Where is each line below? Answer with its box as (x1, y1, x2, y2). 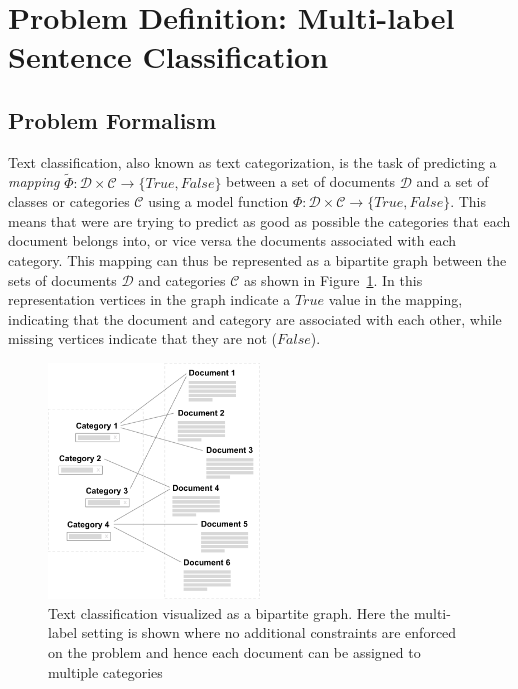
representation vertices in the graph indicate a (8, 289, 291, 310)
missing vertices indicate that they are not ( (8, 328, 278, 349)
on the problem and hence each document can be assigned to (48, 642, 421, 662)
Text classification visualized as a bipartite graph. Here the (48, 602, 410, 623)
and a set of (416, 171, 489, 192)
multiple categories (48, 661, 163, 682)
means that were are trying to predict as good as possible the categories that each (8, 210, 511, 231)
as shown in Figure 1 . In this (243, 269, 423, 290)
